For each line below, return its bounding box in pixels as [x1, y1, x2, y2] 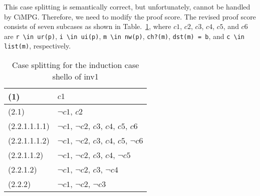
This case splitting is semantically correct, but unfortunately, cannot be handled [4, 1, 250, 11]
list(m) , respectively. [4, 40, 71, 51]
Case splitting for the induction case [12, 59, 139, 71]
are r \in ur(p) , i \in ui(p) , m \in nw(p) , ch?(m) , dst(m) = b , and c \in [4, 30, 245, 41]
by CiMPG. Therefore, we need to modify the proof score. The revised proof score [4, 11, 256, 21]
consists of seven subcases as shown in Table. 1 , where [4, 21, 171, 31]
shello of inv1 [52, 70, 99, 82]
